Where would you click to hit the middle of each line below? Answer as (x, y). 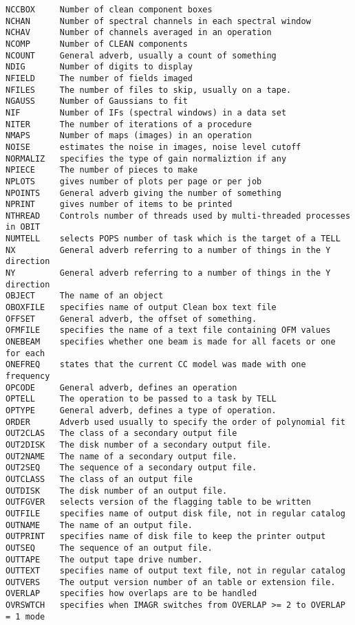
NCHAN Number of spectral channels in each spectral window (158, 21)
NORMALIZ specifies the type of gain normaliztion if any (146, 158)
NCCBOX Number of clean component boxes (109, 10)
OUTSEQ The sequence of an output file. (109, 548)
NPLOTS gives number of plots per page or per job (134, 181)
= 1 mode (25, 616)
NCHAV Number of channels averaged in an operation (139, 33)
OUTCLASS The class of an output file (99, 479)
